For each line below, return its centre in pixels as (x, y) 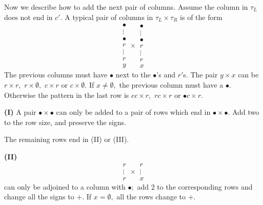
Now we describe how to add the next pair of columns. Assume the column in (126, 7)
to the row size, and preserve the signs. (65, 122)
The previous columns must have (56, 75)
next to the (133, 75)
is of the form (201, 17)
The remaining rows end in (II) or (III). (67, 139)
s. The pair (200, 75)
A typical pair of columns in (109, 17)
